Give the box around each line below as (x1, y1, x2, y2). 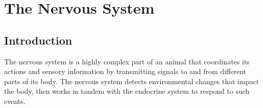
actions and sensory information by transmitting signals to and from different (4, 66, 246, 77)
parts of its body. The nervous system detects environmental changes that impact (4, 76, 259, 86)
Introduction (4, 32, 73, 48)
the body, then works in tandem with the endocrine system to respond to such (4, 86, 250, 96)
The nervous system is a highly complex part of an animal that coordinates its (4, 56, 250, 66)
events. (4, 95, 26, 106)
